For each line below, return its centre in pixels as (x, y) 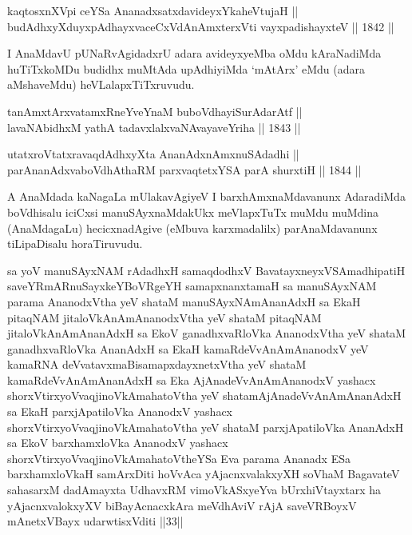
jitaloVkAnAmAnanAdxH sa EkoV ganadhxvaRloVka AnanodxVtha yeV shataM (207, 333)
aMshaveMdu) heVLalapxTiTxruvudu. (101, 84)
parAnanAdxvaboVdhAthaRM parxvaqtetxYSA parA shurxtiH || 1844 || (184, 169)
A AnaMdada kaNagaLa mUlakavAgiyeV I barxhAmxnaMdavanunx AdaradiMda (206, 196)
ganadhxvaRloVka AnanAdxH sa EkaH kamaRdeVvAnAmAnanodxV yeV (188, 348)
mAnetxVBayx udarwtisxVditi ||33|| (95, 521)
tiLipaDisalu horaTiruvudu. (75, 244)
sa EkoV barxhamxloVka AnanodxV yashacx (118, 443)
